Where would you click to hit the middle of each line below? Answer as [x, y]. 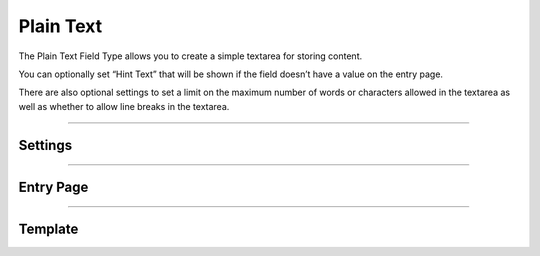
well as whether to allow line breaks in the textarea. [124, 106]
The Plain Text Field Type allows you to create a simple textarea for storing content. [190, 56]
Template [48, 228]
